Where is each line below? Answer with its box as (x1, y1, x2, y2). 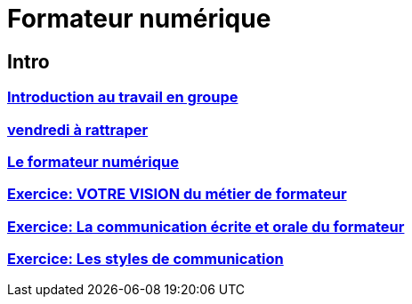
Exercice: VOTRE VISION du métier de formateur (7, 185, 347, 204)
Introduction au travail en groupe (7, 88, 238, 107)
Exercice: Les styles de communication (7, 250, 284, 268)
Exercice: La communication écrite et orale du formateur (7, 217, 405, 236)
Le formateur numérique (7, 152, 180, 171)
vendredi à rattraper (7, 120, 149, 139)
